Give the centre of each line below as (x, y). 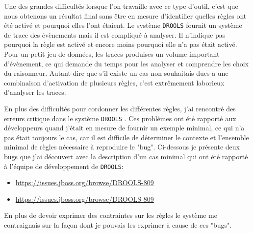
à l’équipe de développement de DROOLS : (64, 166)
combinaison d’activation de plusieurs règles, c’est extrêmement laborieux (114, 82)
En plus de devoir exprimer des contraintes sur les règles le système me (111, 215)
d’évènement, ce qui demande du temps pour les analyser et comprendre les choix (126, 63)
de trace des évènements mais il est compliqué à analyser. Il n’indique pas (115, 34)
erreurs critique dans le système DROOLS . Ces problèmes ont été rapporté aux (120, 118)
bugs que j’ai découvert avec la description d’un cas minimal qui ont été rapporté (126, 157)
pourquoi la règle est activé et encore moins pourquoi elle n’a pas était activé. (121, 44)
